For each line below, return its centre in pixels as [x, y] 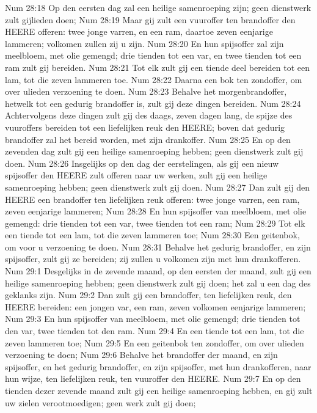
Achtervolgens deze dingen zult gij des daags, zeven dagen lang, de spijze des [149, 115]
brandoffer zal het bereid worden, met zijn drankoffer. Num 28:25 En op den [148, 139]
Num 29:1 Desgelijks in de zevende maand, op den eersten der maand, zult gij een [158, 271]
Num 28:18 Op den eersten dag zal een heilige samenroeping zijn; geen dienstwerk [158, 7]
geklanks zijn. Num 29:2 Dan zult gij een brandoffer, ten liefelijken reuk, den [148, 295]
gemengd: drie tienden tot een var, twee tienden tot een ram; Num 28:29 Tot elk [155, 223]
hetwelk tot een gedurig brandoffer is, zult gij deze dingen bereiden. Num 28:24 [153, 103]
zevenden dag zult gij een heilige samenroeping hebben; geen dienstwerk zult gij [154, 151]
